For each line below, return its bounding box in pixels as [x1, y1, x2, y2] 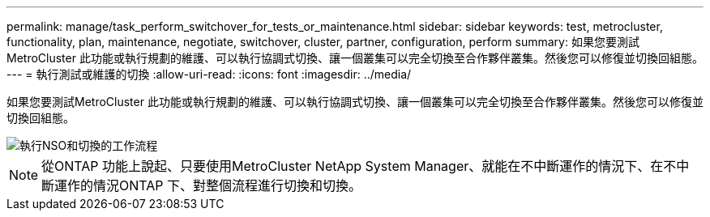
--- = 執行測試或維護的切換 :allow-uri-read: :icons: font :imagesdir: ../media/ [6, 67, 412, 81]
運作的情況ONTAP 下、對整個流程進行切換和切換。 [54, 177, 362, 194]
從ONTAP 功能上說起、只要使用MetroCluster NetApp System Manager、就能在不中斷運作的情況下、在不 [41, 158, 677, 174]
